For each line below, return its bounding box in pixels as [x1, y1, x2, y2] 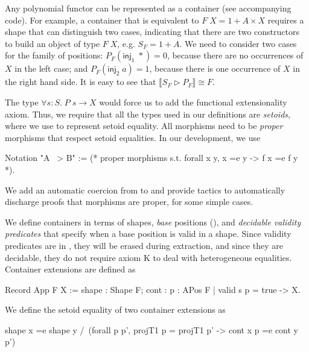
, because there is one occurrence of [149, 62, 281, 75]
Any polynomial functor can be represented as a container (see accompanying [5, 2, 291, 14]
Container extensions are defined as [5, 263, 136, 275]
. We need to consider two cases [179, 37, 297, 49]
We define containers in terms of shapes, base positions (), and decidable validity [5, 215, 301, 228]
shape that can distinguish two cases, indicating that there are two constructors [5, 25, 299, 38]
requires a [267, 13, 304, 26]
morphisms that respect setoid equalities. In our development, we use [5, 131, 261, 143]
